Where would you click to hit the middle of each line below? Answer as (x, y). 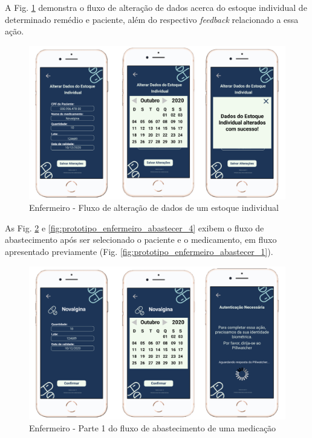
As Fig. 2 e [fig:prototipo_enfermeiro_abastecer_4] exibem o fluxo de (135, 227)
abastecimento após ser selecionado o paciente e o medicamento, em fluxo (141, 240)
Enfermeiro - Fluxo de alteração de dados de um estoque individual (154, 208)
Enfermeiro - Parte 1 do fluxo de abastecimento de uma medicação (153, 427)
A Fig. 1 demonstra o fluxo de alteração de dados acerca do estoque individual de (156, 7)
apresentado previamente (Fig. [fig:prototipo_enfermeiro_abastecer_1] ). (139, 251)
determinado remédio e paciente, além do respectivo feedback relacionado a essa (152, 19)
